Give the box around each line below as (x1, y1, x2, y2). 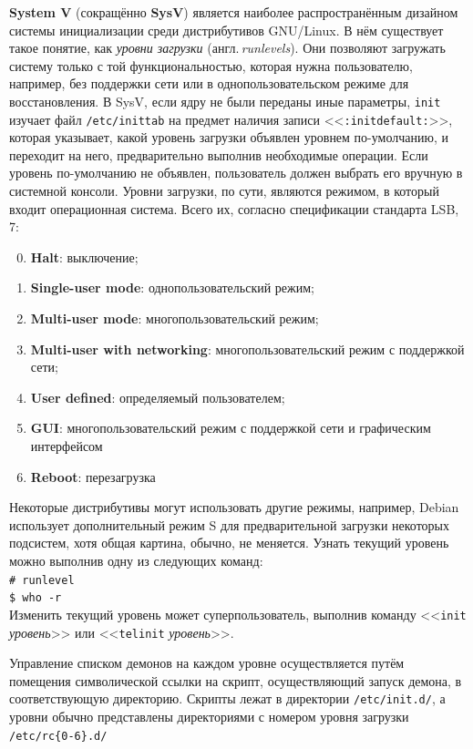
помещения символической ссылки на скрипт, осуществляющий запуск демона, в (9, 671, 462, 690)
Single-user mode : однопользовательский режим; (30, 278, 314, 297)
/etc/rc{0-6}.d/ (9, 729, 108, 743)
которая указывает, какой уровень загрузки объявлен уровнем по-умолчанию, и (9, 128, 448, 147)
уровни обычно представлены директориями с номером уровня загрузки (9, 707, 409, 726)
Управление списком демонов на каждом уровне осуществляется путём (9, 653, 405, 672)
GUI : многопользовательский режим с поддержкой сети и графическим (30, 418, 431, 437)
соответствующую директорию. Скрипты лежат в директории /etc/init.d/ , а (9, 689, 446, 708)
